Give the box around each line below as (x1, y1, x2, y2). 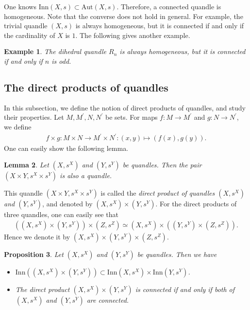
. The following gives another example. (75, 30, 190, 40)
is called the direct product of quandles (100, 187, 215, 198)
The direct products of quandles (4, 79, 168, 94)
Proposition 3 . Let (4, 249, 64, 259)
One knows (4, 1, 36, 11)
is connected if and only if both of (135, 284, 235, 294)
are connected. (86, 295, 129, 305)
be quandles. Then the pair (122, 159, 202, 169)
